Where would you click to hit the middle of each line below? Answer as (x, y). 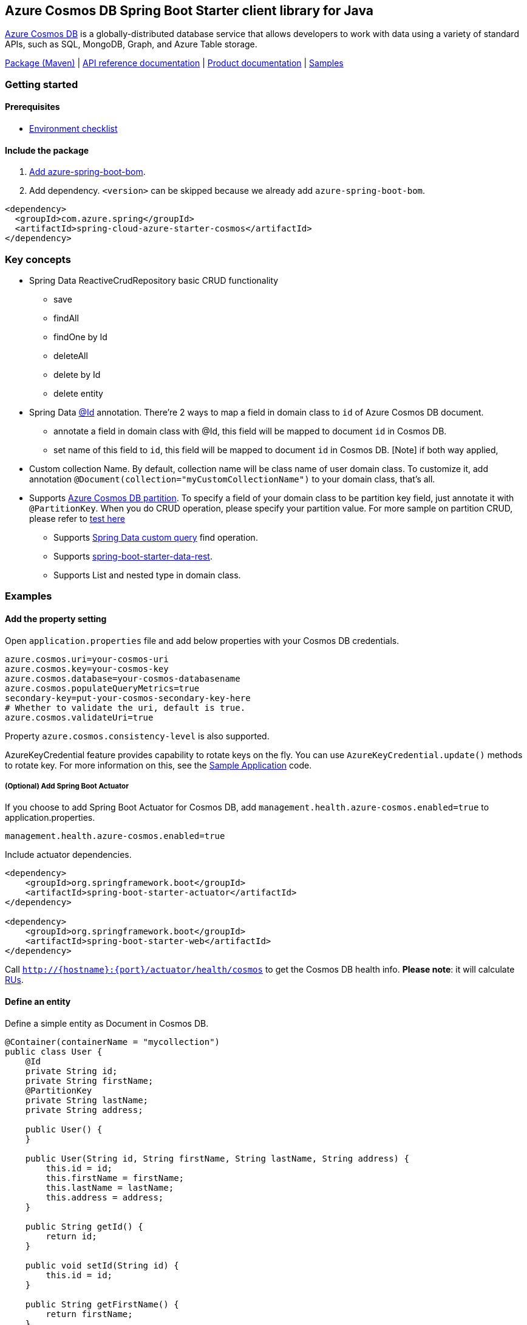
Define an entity (38, 1001)
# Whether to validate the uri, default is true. (125, 707)
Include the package (47, 150)
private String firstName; (89, 1080)
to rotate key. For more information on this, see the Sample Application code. (158, 765)
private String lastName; (87, 1100)
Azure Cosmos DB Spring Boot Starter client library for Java (189, 11)
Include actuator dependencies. (68, 855)
